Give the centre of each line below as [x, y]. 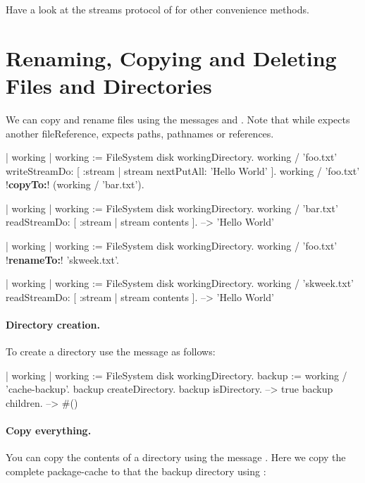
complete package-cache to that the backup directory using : [136, 471]
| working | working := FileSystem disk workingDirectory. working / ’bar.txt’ [172, 208]
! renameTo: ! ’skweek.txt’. [62, 259]
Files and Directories [109, 85]
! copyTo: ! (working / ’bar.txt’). [75, 184]
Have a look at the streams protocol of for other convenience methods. [157, 9]
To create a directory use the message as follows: [111, 351]
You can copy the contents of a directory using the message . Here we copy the [176, 457]
